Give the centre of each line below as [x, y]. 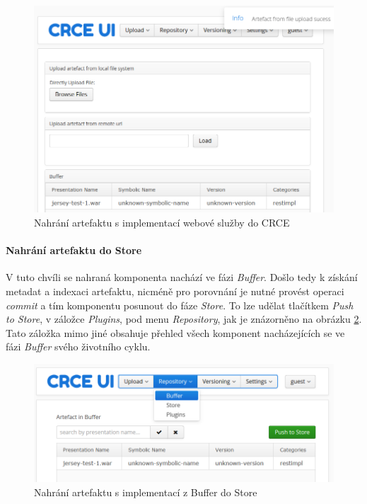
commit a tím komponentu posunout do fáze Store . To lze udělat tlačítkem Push [180, 305]
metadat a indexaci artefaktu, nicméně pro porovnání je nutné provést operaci [175, 291]
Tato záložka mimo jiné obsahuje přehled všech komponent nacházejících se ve [175, 332]
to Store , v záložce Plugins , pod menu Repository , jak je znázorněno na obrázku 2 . [184, 319]
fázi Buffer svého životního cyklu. [78, 346]
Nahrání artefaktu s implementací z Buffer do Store [146, 492]
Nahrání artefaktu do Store [74, 250]
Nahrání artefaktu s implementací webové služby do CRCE [162, 222]
